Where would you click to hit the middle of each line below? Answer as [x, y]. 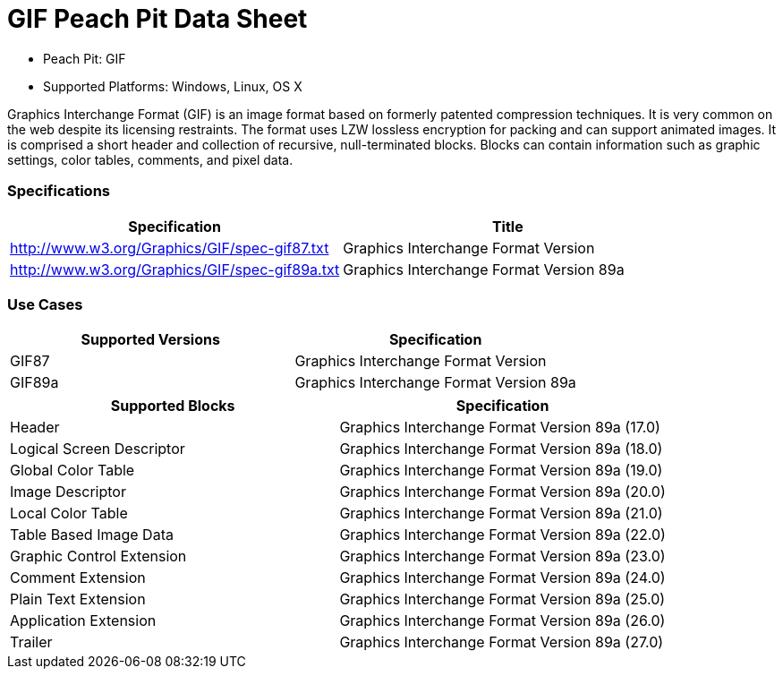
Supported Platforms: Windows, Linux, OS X [173, 86]
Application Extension [83, 621]
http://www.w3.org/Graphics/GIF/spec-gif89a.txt [175, 269]
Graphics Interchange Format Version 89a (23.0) [502, 556]
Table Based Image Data [92, 535]
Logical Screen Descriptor [98, 449]
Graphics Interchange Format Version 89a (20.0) [502, 492]
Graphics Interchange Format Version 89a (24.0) [502, 578]
